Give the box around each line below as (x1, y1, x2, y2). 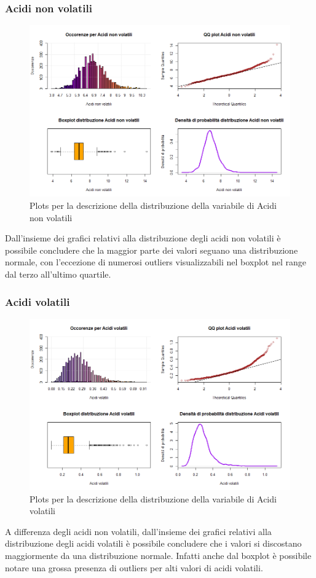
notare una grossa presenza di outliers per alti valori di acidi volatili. (5, 561, 263, 574)
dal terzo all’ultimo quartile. (5, 268, 111, 280)
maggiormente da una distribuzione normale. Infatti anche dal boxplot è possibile (5, 549, 312, 561)
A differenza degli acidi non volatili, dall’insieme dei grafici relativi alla (5, 525, 272, 537)
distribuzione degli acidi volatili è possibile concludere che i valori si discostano (5, 537, 302, 550)
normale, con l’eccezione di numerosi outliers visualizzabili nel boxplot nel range (5, 256, 306, 268)
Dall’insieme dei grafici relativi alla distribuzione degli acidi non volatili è (5, 232, 281, 244)
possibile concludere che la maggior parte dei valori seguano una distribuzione (5, 243, 298, 256)
